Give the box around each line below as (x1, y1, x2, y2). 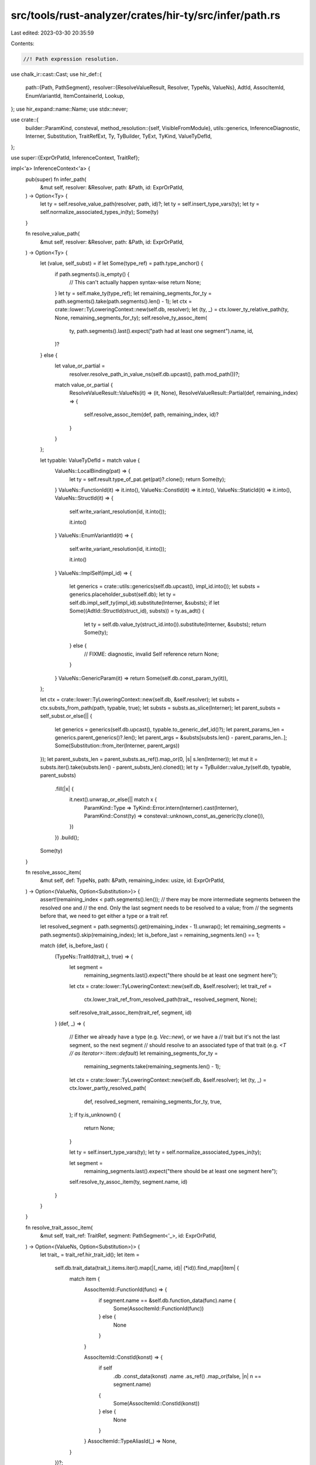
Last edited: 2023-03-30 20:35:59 (11, 29, 94, 36)
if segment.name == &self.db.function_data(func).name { (98, 1297, 236, 1304)
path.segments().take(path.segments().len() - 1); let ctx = (54, 298, 193, 305)
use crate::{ (11, 116, 39, 123)
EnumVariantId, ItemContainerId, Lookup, (25, 92, 125, 99)
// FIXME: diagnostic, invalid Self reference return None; (84, 650, 219, 657)
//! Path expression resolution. (23, 56, 119, 62)
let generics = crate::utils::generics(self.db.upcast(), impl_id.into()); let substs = (69, 583, 260, 590)
